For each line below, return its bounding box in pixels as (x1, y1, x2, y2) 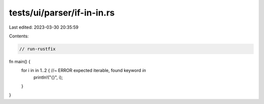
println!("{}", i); (33, 74, 63, 80)
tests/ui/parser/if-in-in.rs (9, 7, 115, 18)
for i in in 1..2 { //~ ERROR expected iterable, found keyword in (21, 68, 146, 73)
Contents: (9, 33, 29, 39)
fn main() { (9, 58, 31, 64)
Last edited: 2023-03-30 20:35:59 (9, 24, 79, 30)
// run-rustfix (19, 46, 56, 52)
